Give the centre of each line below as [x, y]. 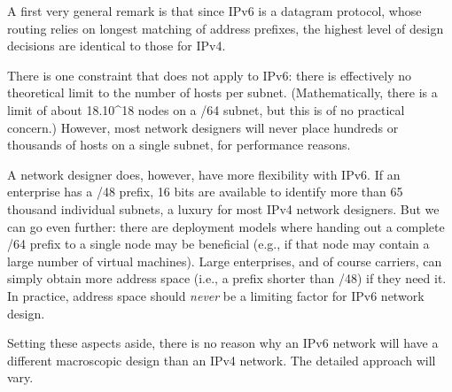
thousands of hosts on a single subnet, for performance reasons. [179, 145]
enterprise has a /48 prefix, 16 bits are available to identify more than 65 [205, 192]
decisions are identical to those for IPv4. [117, 46]
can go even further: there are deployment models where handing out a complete [226, 226]
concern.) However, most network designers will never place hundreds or [203, 127]
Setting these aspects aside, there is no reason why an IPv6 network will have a [223, 343]
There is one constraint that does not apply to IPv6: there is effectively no [209, 75]
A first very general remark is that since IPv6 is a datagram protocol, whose [214, 11]
